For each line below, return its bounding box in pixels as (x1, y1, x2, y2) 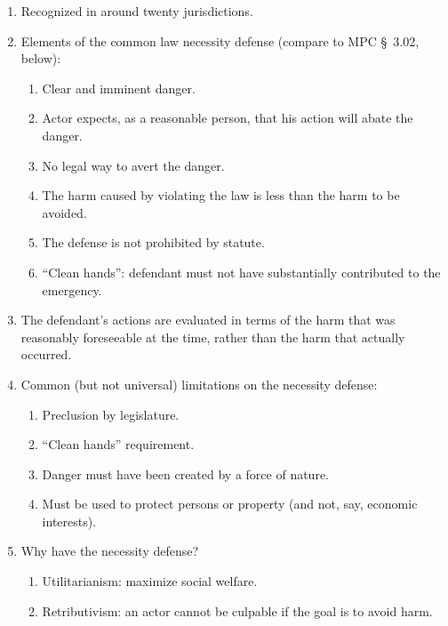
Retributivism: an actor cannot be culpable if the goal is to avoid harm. (42, 601, 433, 620)
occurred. (20, 345, 72, 364)
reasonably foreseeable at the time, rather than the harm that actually (20, 327, 405, 346)
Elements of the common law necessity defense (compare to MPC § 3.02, (20, 31, 420, 50)
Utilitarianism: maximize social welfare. (42, 572, 258, 590)
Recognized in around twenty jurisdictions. (20, 2, 253, 20)
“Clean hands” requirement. (42, 435, 195, 453)
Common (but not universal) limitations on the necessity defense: (20, 374, 378, 393)
